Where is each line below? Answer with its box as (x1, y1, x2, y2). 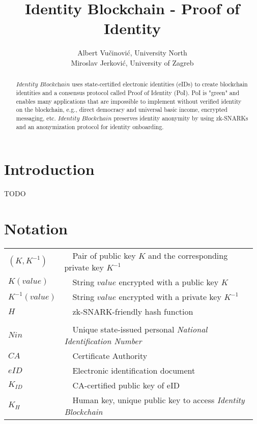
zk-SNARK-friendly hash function (72, 305, 193, 317)
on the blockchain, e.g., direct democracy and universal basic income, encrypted (16, 105, 227, 114)
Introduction (4, 159, 95, 179)
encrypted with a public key (119, 276, 219, 288)
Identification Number (64, 335, 142, 347)
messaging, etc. (16, 113, 56, 122)
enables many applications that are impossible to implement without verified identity (16, 97, 242, 105)
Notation (4, 218, 68, 238)
